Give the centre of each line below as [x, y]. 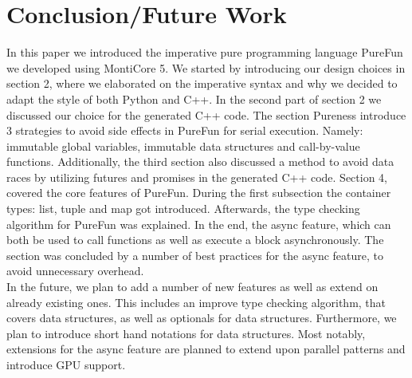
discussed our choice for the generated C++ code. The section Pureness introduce [206, 114]
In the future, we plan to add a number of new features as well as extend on [192, 287]
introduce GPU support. [66, 364]
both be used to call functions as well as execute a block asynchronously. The [195, 240]
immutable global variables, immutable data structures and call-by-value [183, 146]
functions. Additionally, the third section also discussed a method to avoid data [200, 161]
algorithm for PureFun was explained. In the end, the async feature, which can [199, 224]
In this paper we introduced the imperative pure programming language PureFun [205, 52]
